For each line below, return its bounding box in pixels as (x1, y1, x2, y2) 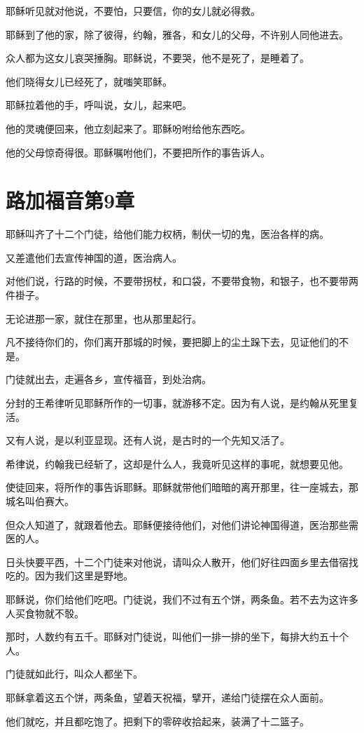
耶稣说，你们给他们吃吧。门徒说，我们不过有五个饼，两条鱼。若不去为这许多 (6, 591, 358, 606)
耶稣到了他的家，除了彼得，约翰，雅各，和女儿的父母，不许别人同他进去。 (6, 27, 349, 41)
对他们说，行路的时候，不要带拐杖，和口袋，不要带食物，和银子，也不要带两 (6, 274, 358, 288)
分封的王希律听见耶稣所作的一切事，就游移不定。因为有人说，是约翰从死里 (6, 396, 349, 410)
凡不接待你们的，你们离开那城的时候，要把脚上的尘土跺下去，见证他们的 (6, 335, 339, 349)
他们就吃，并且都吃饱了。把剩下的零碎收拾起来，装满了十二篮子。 (6, 713, 309, 728)
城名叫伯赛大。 (6, 494, 74, 508)
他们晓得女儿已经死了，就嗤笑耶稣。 (6, 74, 172, 88)
